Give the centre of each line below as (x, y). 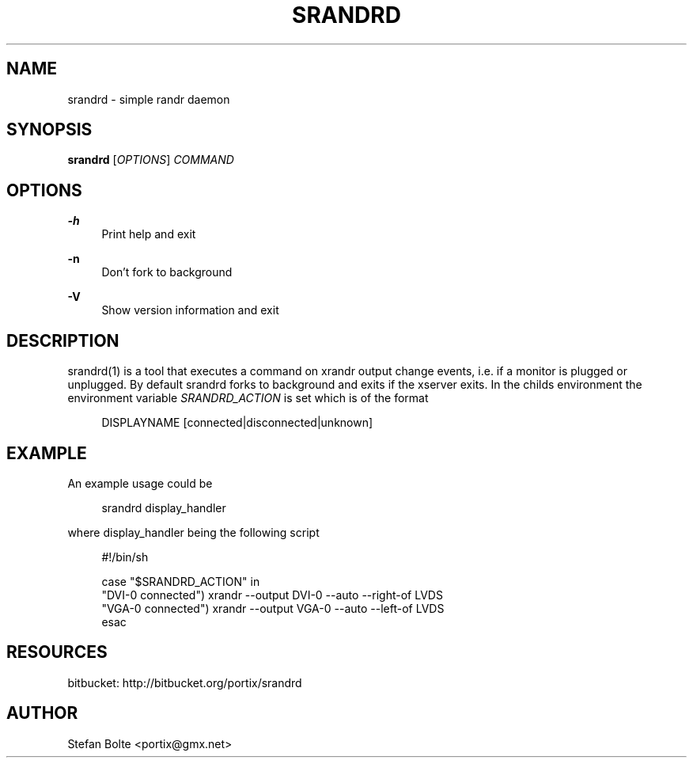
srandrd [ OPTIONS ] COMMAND (151, 160)
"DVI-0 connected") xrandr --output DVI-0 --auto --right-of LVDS (272, 595)
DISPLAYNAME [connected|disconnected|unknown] (237, 423)
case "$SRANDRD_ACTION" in (181, 581)
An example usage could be (140, 483)
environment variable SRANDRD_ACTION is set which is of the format (248, 398)
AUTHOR (42, 713)
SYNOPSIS (49, 130)
